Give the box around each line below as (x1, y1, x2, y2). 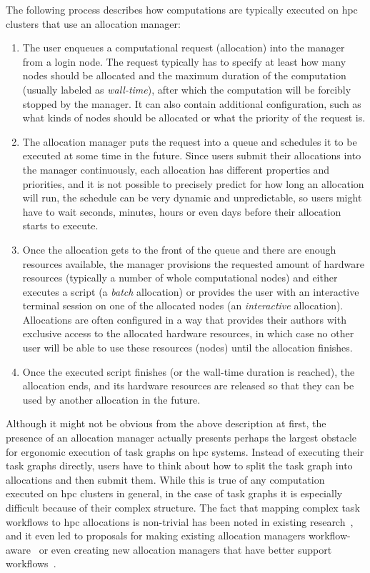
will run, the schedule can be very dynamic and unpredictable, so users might (22, 190, 362, 205)
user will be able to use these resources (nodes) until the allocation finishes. (22, 340, 353, 355)
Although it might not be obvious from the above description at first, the (6, 416, 326, 431)
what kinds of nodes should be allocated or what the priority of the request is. (22, 110, 366, 125)
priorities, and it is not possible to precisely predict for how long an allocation (22, 176, 364, 191)
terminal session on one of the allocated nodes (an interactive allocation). (22, 298, 344, 313)
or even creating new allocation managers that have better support (39, 542, 332, 557)
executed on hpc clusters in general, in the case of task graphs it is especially (6, 486, 343, 501)
